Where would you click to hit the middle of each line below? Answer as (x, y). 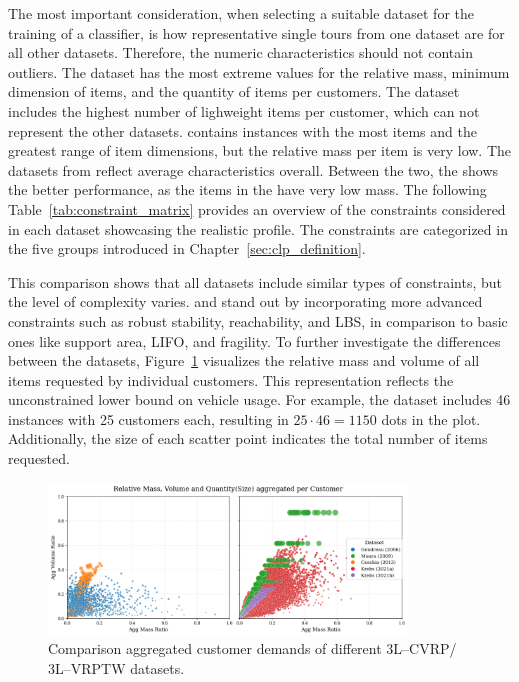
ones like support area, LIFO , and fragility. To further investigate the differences (254, 340)
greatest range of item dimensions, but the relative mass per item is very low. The (260, 150)
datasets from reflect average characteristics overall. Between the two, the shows (253, 169)
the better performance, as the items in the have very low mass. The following (247, 189)
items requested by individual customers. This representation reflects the (231, 379)
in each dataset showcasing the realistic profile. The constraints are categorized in (258, 228)
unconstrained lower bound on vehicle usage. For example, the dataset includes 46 (259, 399)
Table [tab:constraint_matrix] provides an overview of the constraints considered (257, 208)
